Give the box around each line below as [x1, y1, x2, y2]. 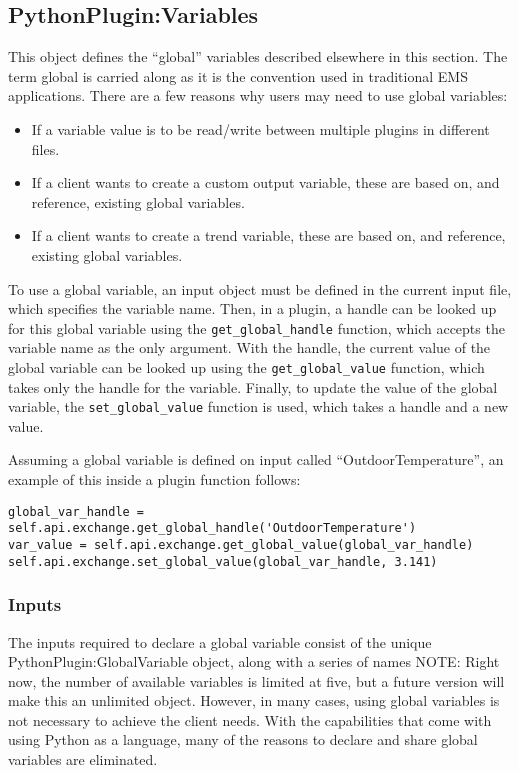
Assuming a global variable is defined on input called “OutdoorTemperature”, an [8, 449, 504, 470]
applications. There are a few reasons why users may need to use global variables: [8, 85, 508, 106]
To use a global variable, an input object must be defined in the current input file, [8, 278, 512, 299]
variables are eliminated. [8, 749, 158, 770]
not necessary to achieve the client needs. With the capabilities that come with [8, 709, 492, 730]
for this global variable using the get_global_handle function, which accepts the [8, 317, 505, 338]
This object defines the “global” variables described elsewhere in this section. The [8, 46, 508, 67]
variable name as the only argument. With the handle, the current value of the [8, 337, 491, 358]
